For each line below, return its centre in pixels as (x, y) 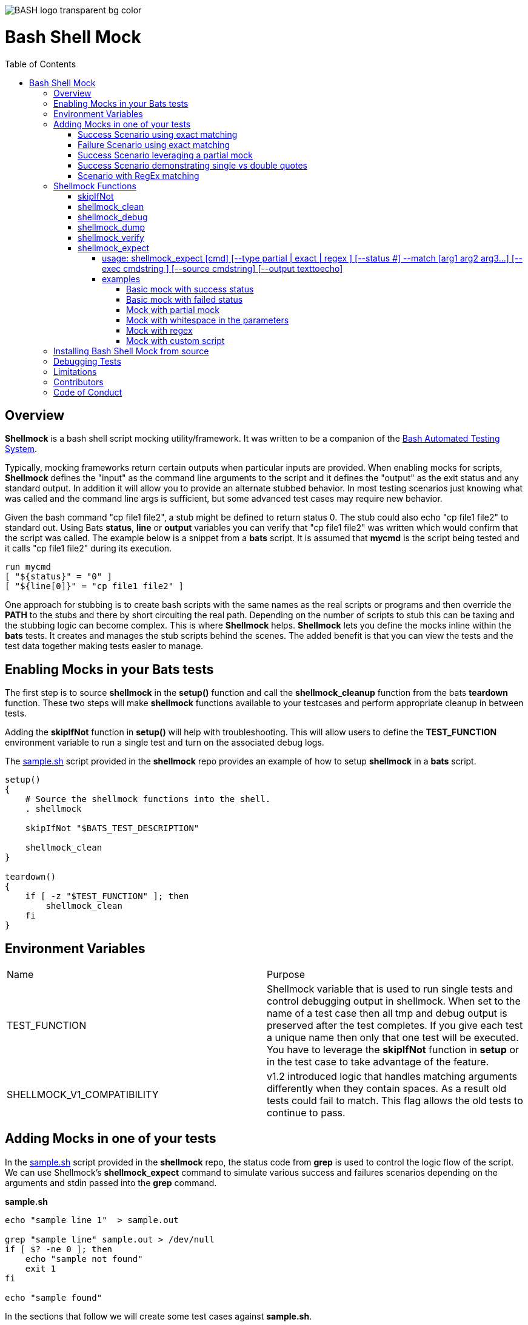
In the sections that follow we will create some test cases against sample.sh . (159, 1316)
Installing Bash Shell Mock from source (131, 351)
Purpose (286, 975)
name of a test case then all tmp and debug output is (387, 1013)
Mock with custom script (175, 340)
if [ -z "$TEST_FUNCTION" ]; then (107, 896)
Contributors (79, 382)
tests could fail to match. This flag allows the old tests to (395, 1101)
